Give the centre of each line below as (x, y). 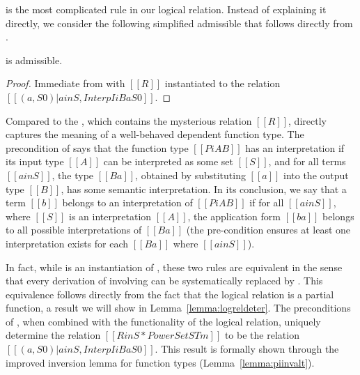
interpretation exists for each (67, 243)
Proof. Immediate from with (65, 83)
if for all (267, 202)
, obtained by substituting (190, 175)
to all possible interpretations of (74, 230)
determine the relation (53, 335)
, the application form (234, 216)
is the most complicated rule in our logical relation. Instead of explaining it (166, 9)
